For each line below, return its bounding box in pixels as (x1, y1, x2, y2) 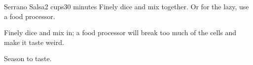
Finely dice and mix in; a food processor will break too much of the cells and (4, 27, 237, 38)
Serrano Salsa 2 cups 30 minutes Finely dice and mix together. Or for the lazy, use (4, 1, 249, 11)
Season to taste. (4, 53, 52, 64)
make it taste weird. (4, 37, 64, 47)
